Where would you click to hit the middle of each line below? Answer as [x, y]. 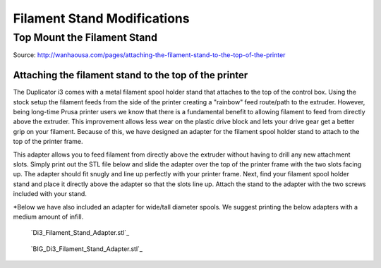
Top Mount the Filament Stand [85, 37]
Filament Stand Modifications [101, 18]
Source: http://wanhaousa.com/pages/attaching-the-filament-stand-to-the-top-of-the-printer [149, 55]
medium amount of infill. [48, 217]
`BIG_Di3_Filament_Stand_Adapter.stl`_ [86, 249]
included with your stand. [50, 194]
